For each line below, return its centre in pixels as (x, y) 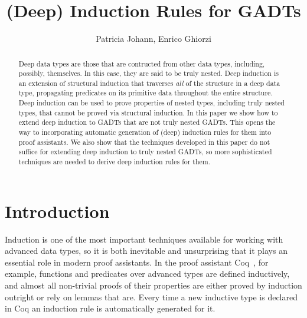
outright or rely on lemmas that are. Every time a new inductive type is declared (151, 297)
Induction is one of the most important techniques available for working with (144, 239)
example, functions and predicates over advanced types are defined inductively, (147, 274)
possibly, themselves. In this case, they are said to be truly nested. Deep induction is (148, 73)
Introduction (57, 211)
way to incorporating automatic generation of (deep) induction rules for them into (145, 132)
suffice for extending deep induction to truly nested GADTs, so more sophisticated (145, 152)
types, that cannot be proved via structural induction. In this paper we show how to (148, 112)
